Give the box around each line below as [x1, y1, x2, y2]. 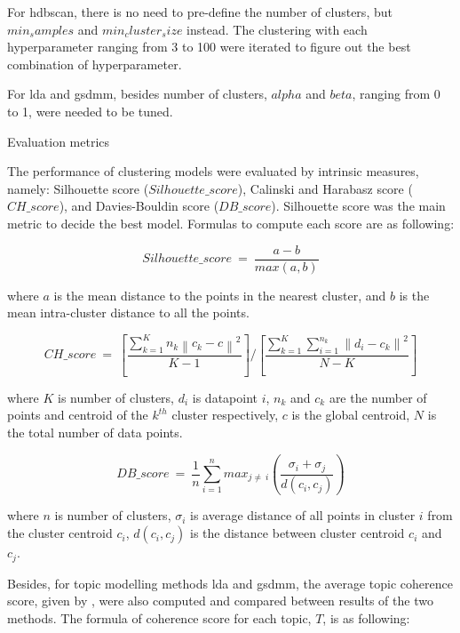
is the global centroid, [291, 405, 410, 424]
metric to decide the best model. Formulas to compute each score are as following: [7, 213, 455, 232]
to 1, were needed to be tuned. [7, 101, 173, 120]
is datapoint [192, 388, 258, 406]
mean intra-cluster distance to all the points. [7, 303, 250, 322]
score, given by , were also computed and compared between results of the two [7, 591, 433, 610]
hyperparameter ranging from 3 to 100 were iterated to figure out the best [7, 37, 411, 56]
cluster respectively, [171, 405, 279, 424]
